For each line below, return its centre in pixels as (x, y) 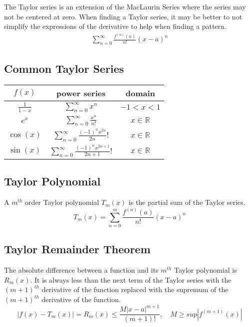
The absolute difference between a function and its (81, 270)
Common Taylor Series (64, 68)
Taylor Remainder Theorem (77, 249)
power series (81, 93)
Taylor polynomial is (205, 270)
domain (140, 93)
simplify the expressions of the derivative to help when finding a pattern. (115, 26)
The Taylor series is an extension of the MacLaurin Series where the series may (125, 6)
